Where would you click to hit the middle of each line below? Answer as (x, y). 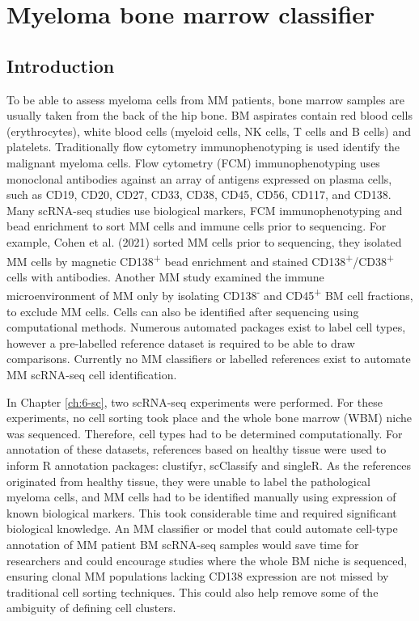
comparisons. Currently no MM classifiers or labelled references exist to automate (209, 359)
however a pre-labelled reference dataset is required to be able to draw (181, 342)
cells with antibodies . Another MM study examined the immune (165, 276)
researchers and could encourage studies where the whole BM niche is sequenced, (207, 560)
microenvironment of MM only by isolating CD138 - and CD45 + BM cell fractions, (210, 294)
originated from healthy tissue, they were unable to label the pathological (188, 481)
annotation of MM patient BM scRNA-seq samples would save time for (183, 544)
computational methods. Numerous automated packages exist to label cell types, (206, 327)
